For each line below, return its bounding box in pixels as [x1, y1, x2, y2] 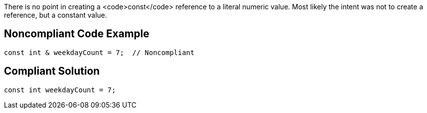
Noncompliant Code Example [4, 28, 149, 40]
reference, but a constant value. [4, 11, 107, 19]
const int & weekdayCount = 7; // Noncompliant [4, 48, 195, 56]
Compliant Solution [4, 65, 100, 78]
